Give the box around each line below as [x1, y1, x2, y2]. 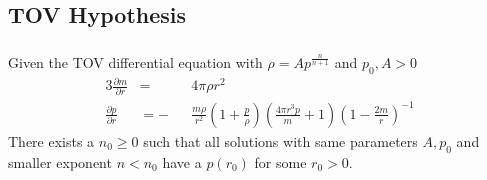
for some [254, 151, 307, 172]
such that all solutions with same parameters [143, 130, 418, 151]
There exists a [8, 130, 95, 151]
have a [162, 151, 202, 172]
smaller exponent [8, 151, 112, 172]
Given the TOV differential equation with [8, 51, 263, 72]
